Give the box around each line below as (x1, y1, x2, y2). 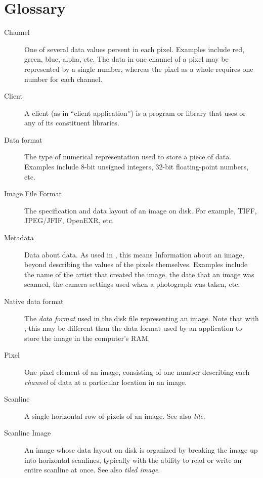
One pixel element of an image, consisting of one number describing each (24, 366, 250, 377)
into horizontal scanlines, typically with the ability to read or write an (24, 454, 242, 465)
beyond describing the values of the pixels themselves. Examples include (24, 259, 248, 270)
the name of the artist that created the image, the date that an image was (24, 269, 254, 279)
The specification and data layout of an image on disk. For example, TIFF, (24, 205, 257, 215)
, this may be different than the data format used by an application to (24, 323, 242, 333)
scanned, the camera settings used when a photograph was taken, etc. (24, 279, 240, 289)
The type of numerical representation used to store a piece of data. (24, 151, 232, 162)
